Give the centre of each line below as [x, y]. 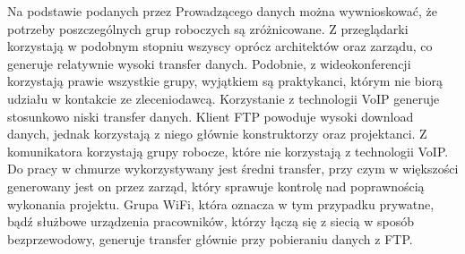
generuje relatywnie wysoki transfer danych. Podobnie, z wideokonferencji [209, 63]
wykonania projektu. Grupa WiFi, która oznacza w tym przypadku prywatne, [221, 203]
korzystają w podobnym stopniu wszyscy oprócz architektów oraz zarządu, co [220, 46]
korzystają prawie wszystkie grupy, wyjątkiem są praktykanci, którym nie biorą [225, 81]
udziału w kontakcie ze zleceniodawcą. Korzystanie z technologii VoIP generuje [224, 98]
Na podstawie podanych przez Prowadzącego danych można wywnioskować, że [222, 11]
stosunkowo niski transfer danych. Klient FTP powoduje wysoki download [211, 116]
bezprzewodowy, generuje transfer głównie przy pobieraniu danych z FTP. [210, 238]
